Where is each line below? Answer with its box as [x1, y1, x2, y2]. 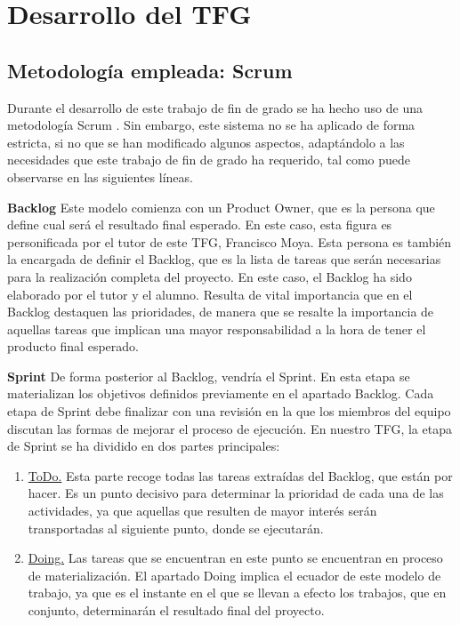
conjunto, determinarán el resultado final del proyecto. [28, 601, 325, 620]
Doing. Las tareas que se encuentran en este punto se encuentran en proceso [28, 549, 443, 567]
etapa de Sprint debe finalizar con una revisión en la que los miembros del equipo [7, 402, 451, 421]
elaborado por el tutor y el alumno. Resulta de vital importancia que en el [7, 284, 413, 303]
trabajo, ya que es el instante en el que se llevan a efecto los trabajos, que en [28, 583, 447, 602]
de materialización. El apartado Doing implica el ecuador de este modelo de [28, 565, 441, 584]
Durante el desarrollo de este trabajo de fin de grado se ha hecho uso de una [7, 98, 423, 116]
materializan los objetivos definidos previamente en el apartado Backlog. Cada [7, 384, 434, 403]
